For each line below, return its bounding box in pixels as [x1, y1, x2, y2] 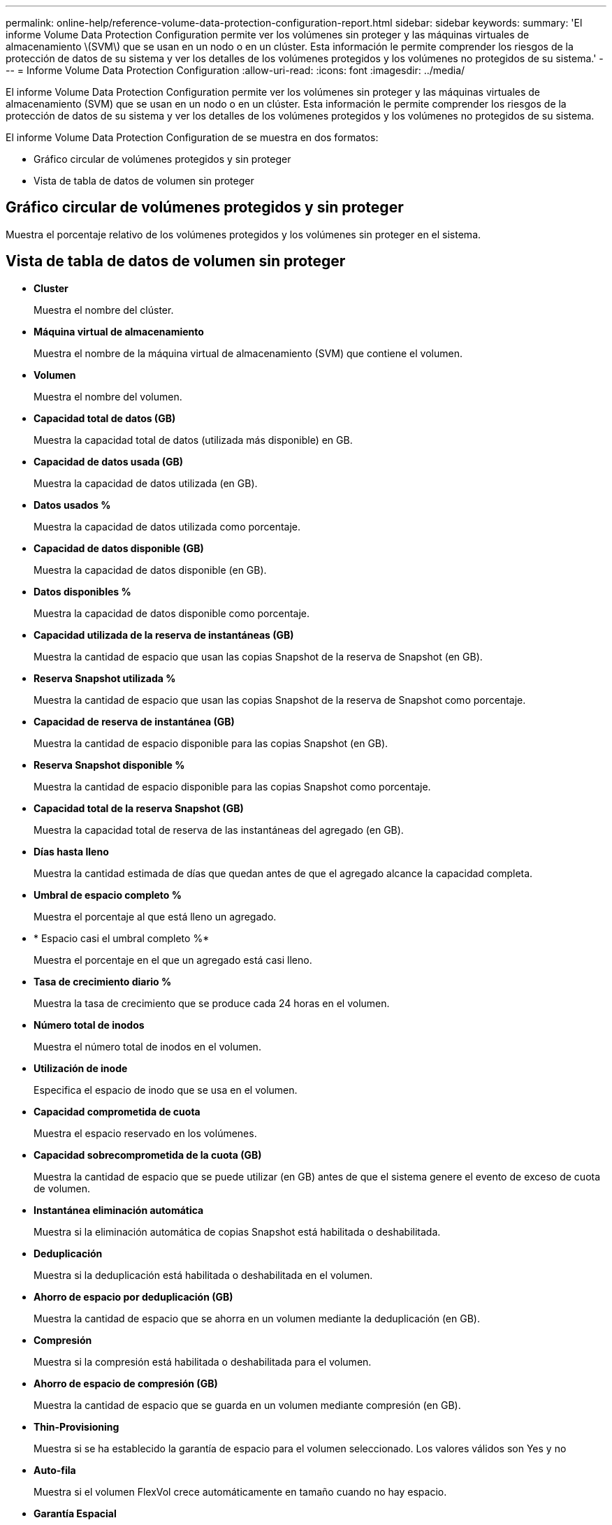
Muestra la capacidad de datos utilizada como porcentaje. [34, 520, 300, 533]
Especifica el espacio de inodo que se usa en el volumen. [34, 1083, 298, 1096]
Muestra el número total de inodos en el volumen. [34, 1040, 261, 1053]
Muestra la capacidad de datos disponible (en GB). [34, 563, 267, 576]
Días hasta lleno [34, 845, 109, 858]
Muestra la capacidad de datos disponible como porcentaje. [34, 607, 310, 619]
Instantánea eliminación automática [34, 1204, 204, 1216]
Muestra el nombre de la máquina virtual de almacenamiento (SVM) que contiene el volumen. [34, 347, 462, 359]
